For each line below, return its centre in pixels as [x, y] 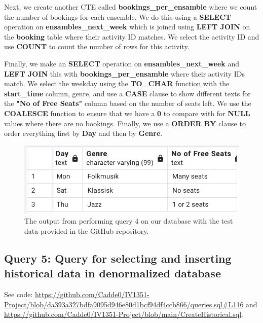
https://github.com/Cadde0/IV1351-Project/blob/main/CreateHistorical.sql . [124, 314]
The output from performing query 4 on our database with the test [129, 221]
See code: [18, 294]
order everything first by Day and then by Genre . [83, 133]
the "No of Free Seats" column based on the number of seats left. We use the [128, 103]
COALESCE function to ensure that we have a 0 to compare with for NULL [127, 113]
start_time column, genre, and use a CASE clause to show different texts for [127, 93]
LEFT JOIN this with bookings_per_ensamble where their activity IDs [125, 73]
